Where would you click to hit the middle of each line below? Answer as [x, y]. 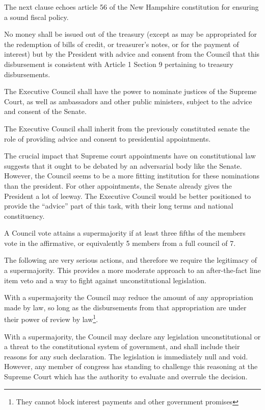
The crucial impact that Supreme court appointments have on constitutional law [130, 156]
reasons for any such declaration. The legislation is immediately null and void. [126, 356]
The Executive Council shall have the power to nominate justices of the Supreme [130, 91]
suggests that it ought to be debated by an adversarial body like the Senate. [123, 165]
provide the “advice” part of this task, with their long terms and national [119, 206]
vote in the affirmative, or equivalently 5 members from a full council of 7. [120, 243]
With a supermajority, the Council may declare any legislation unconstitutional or [132, 336]
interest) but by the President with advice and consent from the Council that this [132, 54]
